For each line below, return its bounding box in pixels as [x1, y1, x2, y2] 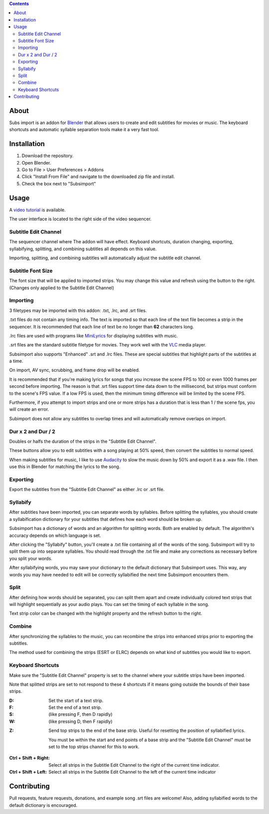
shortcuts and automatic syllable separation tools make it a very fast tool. [9, 127, 159, 133]
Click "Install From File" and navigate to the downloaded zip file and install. [21, 173, 175, 179]
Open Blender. [21, 160, 51, 165]
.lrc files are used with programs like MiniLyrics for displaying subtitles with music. [9, 332, 178, 338]
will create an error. [9, 406, 49, 412]
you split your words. [9, 555, 52, 561]
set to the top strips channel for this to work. [48, 744, 139, 750]
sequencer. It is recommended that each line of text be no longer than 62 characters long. [9, 324, 194, 329]
